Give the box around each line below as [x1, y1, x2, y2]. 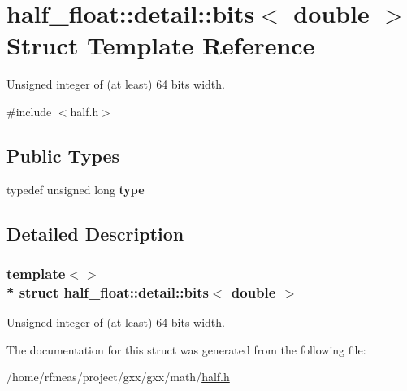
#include [6, 102, 52, 119]
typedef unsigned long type [6, 180, 145, 198]
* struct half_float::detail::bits [6, 281, 209, 302]
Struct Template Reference [6, 28, 315, 62]
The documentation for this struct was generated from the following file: [6, 341, 366, 358]
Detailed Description [6, 220, 184, 245]
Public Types [6, 142, 120, 167]
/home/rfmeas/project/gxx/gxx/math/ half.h [6, 368, 230, 385]
